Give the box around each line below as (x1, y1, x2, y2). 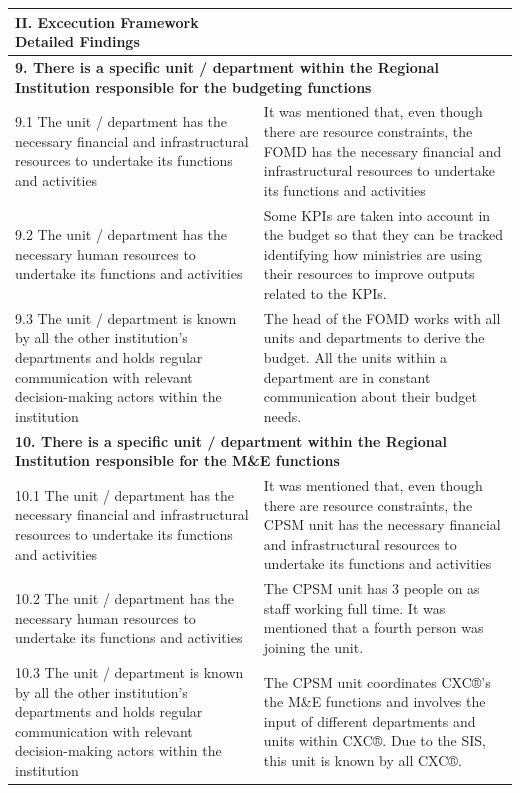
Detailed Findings (15, 31, 140, 52)
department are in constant (263, 366, 431, 387)
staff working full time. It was (263, 597, 446, 618)
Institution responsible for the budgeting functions (15, 76, 372, 97)
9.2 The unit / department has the (15, 224, 228, 245)
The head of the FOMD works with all (263, 307, 501, 328)
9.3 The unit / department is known (15, 307, 237, 328)
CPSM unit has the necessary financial (263, 514, 501, 535)
